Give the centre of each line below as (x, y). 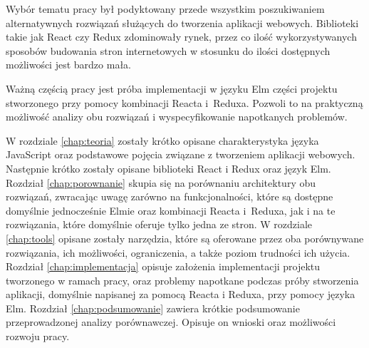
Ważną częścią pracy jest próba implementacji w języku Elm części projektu (172, 88)
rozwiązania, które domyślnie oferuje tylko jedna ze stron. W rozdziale (159, 224)
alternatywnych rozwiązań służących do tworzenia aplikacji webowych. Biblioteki (182, 22)
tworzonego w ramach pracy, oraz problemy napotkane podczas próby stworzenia (182, 280)
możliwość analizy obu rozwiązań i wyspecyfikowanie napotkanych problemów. (177, 117)
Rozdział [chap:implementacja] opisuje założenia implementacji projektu (163, 266)
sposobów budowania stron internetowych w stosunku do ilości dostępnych (168, 50)
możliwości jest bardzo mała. (68, 65)
